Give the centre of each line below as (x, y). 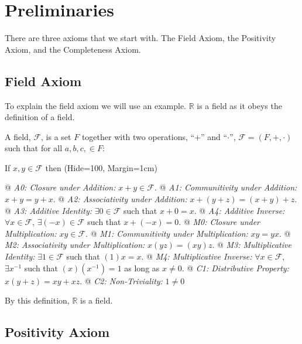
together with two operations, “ (138, 136)
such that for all (34, 148)
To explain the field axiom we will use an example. (96, 105)
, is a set (56, 136)
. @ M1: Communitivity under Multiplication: (167, 233)
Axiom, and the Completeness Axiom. (73, 49)
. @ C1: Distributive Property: (235, 268)
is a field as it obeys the (239, 105)
